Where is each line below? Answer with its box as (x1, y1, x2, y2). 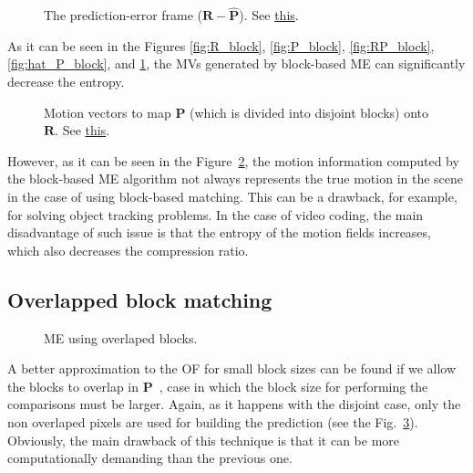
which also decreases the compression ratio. (7, 240, 249, 259)
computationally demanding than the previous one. (7, 448, 293, 468)
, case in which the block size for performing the (159, 376, 428, 395)
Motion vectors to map (44, 102, 171, 121)
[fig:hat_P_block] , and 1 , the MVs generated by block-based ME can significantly (7, 54, 466, 73)
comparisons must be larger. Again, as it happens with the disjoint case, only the (7, 394, 461, 414)
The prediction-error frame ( (44, 5, 203, 25)
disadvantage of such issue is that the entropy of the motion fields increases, (7, 223, 431, 242)
